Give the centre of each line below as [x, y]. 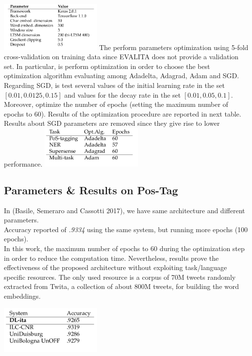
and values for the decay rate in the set [123, 94]
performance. [23, 163]
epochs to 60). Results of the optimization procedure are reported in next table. [123, 113]
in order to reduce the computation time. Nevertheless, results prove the [111, 258]
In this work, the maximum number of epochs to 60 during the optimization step [124, 248]
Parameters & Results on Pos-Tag [91, 190]
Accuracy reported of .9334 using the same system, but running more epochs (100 [126, 229]
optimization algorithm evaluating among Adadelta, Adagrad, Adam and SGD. [122, 76]
